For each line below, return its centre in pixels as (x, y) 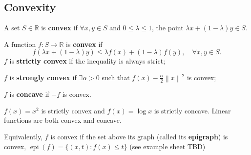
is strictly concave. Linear (192, 110)
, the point (168, 28)
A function (20, 44)
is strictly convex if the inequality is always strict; (87, 61)
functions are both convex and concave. (63, 120)
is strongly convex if (43, 77)
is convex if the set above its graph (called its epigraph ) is (139, 137)
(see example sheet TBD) (167, 146)
